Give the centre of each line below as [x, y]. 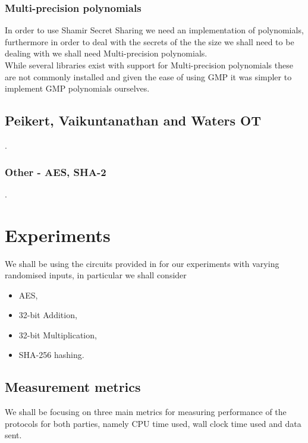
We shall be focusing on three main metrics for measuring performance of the [146, 412]
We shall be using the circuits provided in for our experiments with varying [142, 263]
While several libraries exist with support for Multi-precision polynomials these [149, 65]
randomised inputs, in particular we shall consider [96, 275]
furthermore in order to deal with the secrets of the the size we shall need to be [150, 41]
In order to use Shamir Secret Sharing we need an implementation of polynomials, [154, 30]
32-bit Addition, [48, 315]
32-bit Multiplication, [58, 334]
